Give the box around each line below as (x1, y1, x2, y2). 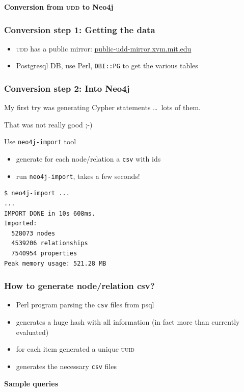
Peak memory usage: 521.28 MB (4, 259, 106, 267)
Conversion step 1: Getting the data (4, 23, 155, 36)
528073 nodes (11, 229, 56, 237)
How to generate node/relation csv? (4, 279, 155, 292)
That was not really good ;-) (4, 119, 93, 129)
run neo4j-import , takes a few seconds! (16, 170, 140, 181)
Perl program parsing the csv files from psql (16, 299, 154, 310)
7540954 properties (11, 250, 77, 257)
